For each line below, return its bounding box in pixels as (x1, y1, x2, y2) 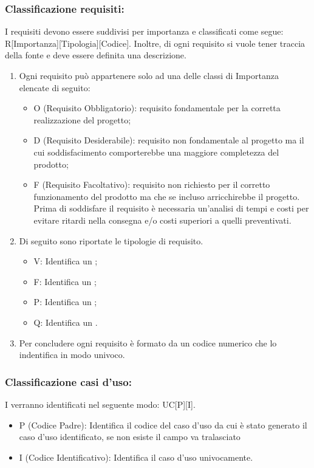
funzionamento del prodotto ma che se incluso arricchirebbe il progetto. (33, 190, 300, 202)
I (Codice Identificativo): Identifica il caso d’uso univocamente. (19, 450, 253, 463)
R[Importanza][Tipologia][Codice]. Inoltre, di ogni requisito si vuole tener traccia (5, 36, 305, 49)
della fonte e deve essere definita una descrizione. (5, 49, 186, 61)
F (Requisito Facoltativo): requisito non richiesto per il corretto (33, 178, 270, 191)
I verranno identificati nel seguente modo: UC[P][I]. (5, 397, 196, 410)
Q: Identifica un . (33, 315, 98, 328)
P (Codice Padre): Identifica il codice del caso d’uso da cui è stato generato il (19, 418, 307, 431)
